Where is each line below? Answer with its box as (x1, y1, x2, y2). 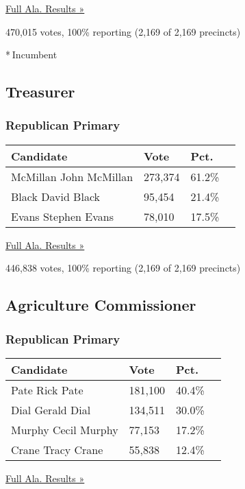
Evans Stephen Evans (11, 208, 114, 224)
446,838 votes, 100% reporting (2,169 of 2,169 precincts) (5, 261, 241, 275)
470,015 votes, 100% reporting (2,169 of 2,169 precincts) (5, 24, 241, 38)
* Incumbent (5, 47, 57, 62)
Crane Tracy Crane (11, 441, 103, 457)
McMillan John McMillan (11, 168, 133, 184)
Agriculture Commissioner (5, 294, 196, 315)
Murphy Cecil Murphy (11, 421, 118, 438)
